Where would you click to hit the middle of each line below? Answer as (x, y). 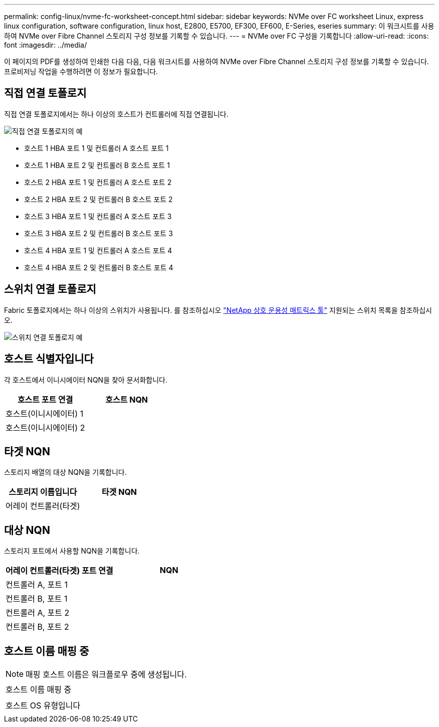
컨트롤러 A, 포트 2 (38, 613)
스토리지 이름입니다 (43, 492)
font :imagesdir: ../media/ (46, 45)
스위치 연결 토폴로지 (50, 289)
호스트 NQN (127, 399)
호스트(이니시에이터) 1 (45, 413)
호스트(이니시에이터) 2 (45, 427)
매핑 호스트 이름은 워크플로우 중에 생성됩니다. (106, 675)
